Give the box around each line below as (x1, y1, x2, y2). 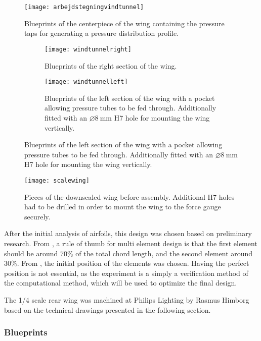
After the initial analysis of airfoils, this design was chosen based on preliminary (4, 228, 252, 239)
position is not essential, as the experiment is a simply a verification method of (4, 267, 248, 278)
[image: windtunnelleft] (45, 78, 128, 86)
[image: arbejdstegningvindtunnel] (24, 4, 144, 11)
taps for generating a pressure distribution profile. (24, 28, 179, 38)
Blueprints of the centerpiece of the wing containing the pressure (24, 18, 225, 28)
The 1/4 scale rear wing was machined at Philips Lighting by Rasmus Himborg (4, 294, 249, 305)
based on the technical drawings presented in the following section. (4, 304, 211, 315)
